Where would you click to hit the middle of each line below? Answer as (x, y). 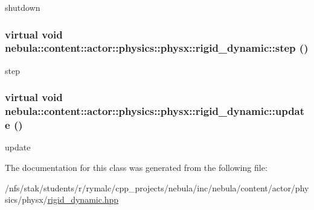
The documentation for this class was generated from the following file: (136, 167)
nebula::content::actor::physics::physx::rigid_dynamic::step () (157, 48)
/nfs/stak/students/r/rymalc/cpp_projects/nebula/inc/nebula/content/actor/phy (157, 187)
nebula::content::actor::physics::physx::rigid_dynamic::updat (155, 111)
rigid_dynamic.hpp (83, 199)
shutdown (23, 7)
